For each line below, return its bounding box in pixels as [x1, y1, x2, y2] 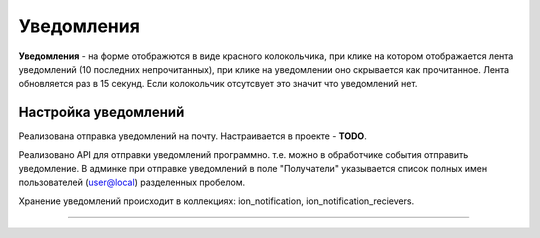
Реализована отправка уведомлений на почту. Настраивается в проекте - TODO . [18, 130, 367, 142]
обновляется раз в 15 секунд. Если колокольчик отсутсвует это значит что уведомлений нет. [18, 78, 418, 90]
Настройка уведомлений [18, 104, 185, 121]
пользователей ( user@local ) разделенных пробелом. [18, 176, 245, 189]
